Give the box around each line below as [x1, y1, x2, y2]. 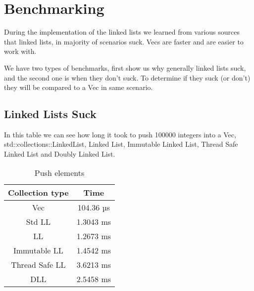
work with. [4, 46, 37, 56]
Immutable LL [13, 244, 63, 256]
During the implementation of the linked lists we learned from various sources [4, 27, 240, 37]
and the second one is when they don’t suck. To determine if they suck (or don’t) [4, 72, 251, 83]
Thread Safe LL [11, 258, 66, 270]
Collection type [8, 186, 69, 198]
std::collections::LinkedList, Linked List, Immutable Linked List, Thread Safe [4, 139, 238, 149]
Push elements [34, 166, 85, 178]
